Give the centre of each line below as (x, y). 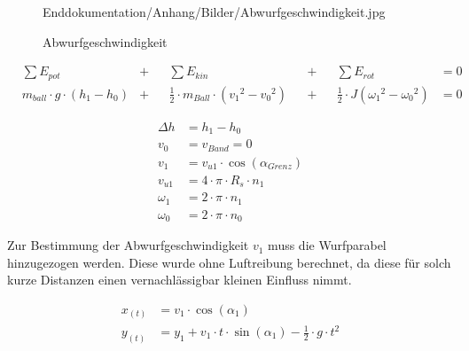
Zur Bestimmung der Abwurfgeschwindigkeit (128, 245)
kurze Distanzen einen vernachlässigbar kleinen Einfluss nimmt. (180, 280)
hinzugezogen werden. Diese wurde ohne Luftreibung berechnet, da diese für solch (229, 262)
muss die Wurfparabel (327, 245)
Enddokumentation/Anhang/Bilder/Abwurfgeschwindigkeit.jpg (214, 12)
